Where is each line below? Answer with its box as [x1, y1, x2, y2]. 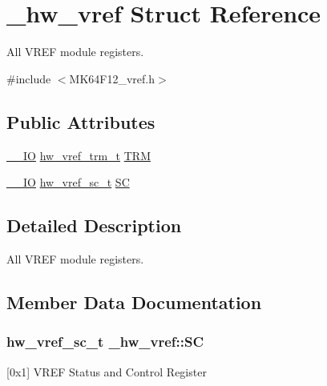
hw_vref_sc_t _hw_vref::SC [6, 332, 204, 352]
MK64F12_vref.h [69, 70, 155, 86]
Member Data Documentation [6, 289, 262, 314]
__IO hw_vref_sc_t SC [6, 174, 130, 191]
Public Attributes [6, 109, 155, 134]
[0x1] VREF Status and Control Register [6, 363, 207, 380]
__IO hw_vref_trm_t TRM [6, 147, 151, 163]
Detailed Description [6, 213, 182, 238]
